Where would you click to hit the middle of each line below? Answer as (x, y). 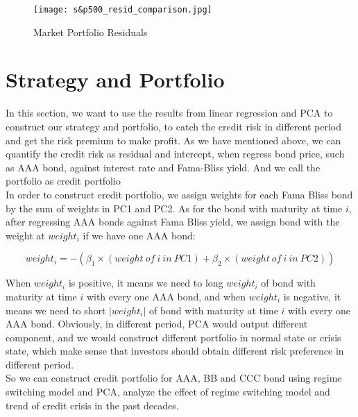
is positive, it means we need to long (146, 283)
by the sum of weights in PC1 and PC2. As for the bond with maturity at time (174, 208)
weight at (25, 235)
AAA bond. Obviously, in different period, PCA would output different (157, 324)
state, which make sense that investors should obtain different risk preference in (175, 351)
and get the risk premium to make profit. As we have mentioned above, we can (173, 140)
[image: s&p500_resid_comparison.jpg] (123, 10)
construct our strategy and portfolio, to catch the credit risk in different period (173, 126)
